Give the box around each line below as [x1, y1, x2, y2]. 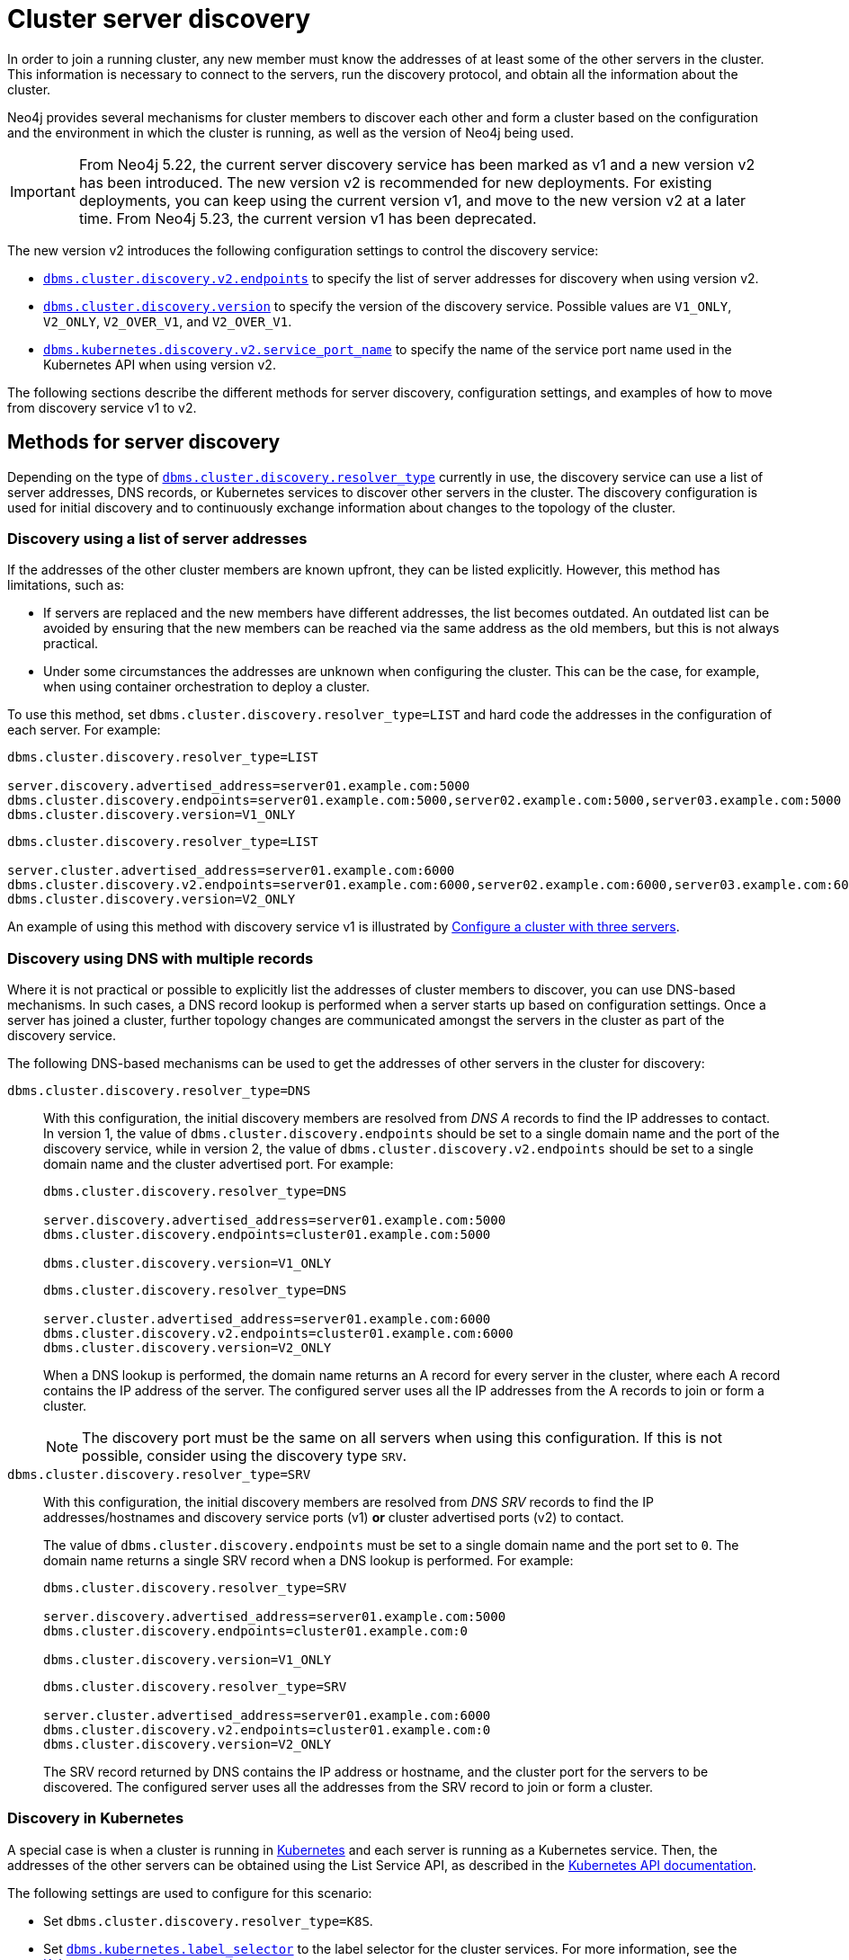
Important [10, 182, 76, 200]
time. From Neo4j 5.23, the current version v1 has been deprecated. [78, 209, 537, 227]
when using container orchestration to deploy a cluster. [43, 679, 371, 695]
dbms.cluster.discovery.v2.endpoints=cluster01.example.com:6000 [43, 1326, 514, 1341]
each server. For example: [7, 722, 161, 738]
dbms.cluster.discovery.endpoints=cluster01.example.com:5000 [43, 1227, 491, 1243]
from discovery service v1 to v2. [7, 399, 197, 415]
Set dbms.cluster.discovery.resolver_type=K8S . [43, 1912, 373, 1929]
